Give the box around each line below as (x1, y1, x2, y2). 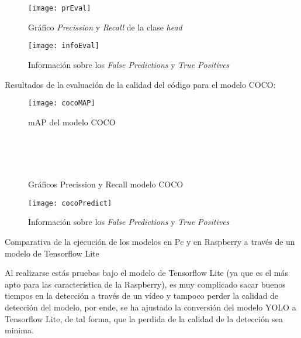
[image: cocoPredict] (28, 199, 112, 207)
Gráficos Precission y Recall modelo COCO (28, 178, 184, 190)
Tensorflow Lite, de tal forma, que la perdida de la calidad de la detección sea (5, 312, 283, 325)
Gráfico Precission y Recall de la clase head (28, 21, 182, 33)
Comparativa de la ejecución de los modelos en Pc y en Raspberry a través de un (5, 235, 295, 247)
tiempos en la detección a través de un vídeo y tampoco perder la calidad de (5, 289, 279, 302)
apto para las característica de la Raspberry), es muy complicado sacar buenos (5, 278, 286, 290)
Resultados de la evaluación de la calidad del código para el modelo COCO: (5, 78, 276, 90)
